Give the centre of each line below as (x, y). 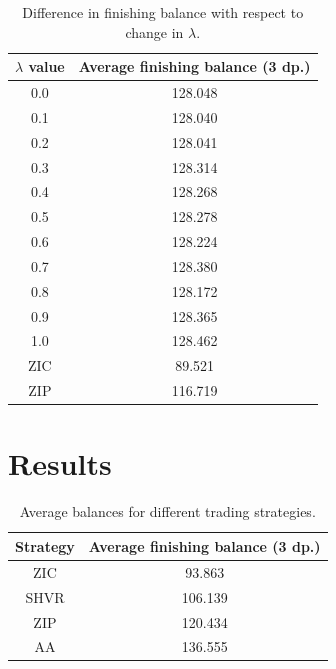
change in (154, 31)
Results (60, 463)
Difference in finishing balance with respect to (163, 12)
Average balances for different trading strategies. (167, 511)
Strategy (45, 545)
